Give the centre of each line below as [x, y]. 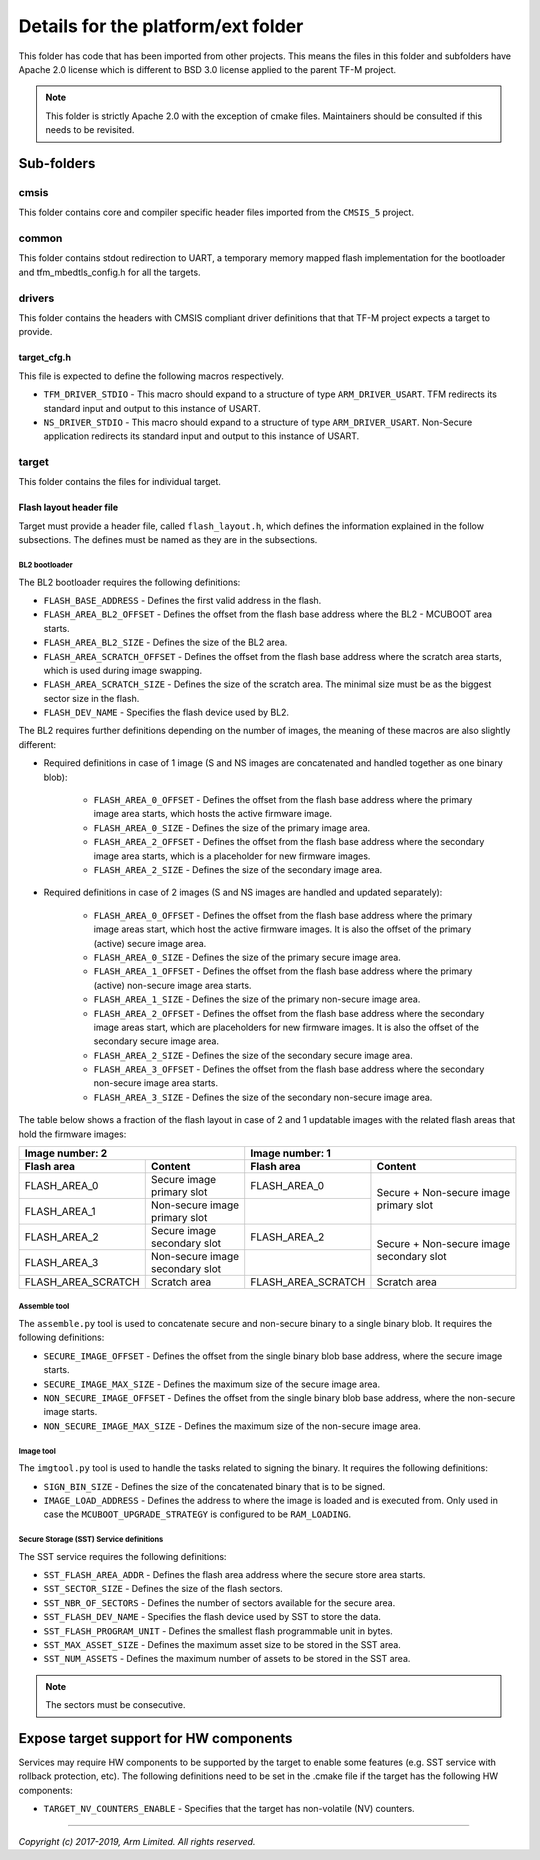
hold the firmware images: [72, 1134]
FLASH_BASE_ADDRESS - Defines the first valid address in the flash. [182, 600]
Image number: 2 [66, 1153]
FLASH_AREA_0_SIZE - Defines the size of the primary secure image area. [247, 957]
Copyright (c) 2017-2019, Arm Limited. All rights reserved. [137, 1841]
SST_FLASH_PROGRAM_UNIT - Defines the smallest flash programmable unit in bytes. [218, 1631]
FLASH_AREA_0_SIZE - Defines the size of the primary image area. [232, 827]
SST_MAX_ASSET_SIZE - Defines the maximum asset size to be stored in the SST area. [222, 1645]
